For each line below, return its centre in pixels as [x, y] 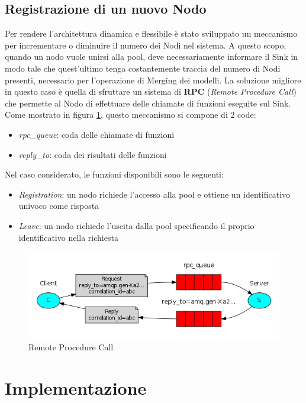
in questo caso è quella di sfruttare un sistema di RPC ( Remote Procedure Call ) [151, 91]
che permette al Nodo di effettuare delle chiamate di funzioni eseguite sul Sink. [148, 103]
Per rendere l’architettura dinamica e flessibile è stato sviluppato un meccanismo [151, 33]
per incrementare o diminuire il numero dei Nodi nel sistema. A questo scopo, [146, 45]
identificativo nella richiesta [68, 237]
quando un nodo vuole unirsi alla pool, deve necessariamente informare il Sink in [152, 57]
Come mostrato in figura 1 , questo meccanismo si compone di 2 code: [131, 115]
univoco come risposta [59, 206]
